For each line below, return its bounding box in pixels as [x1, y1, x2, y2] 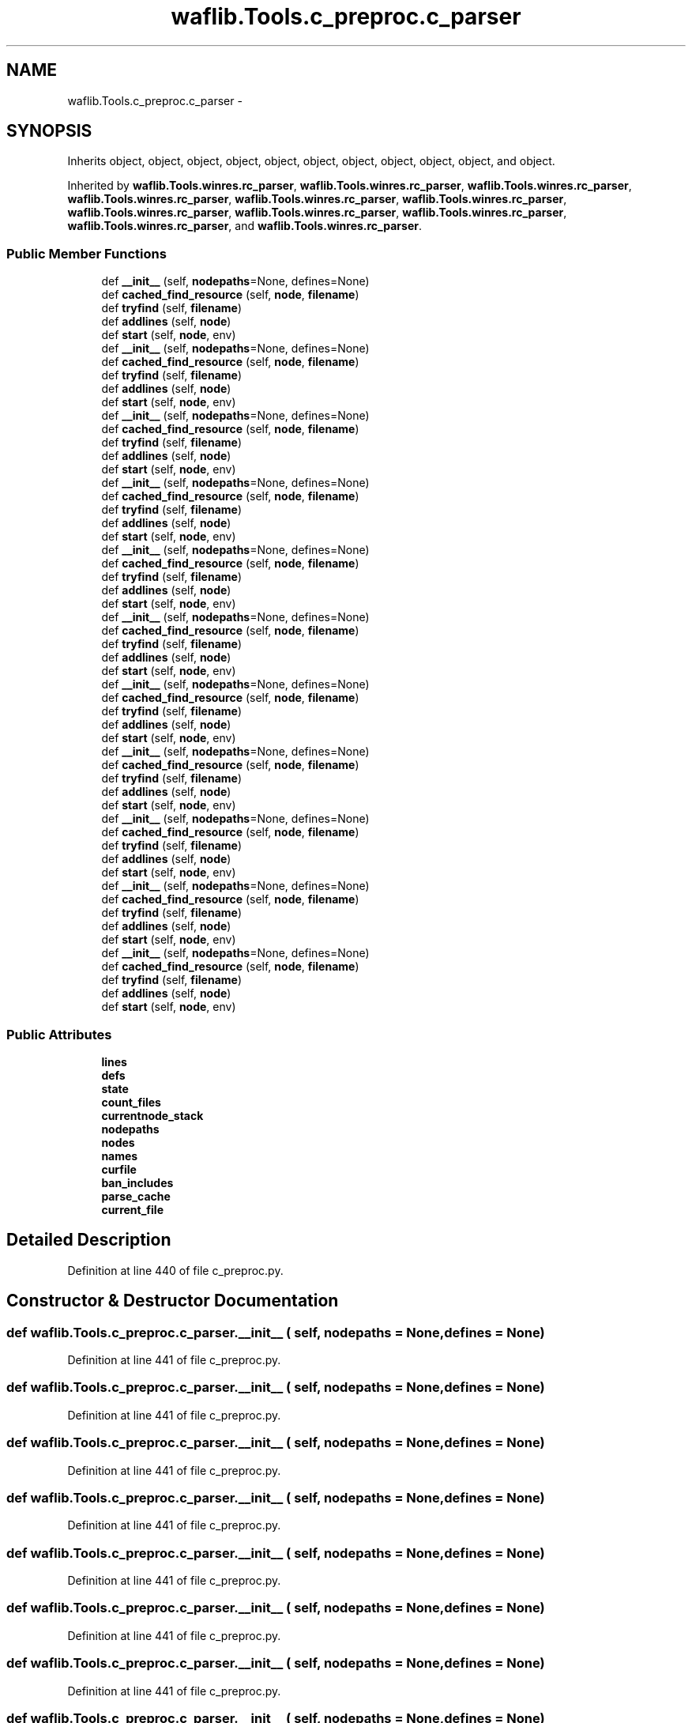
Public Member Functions [6, 245, 167, 262]
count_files [101, 1095, 161, 1109]
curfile [101, 1162, 137, 1176]
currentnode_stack [101, 1108, 204, 1122]
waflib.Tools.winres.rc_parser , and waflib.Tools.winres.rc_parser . [67, 219, 422, 233]
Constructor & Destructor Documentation [6, 1291, 339, 1311]
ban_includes [101, 1175, 174, 1190]
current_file [101, 1202, 164, 1216]
